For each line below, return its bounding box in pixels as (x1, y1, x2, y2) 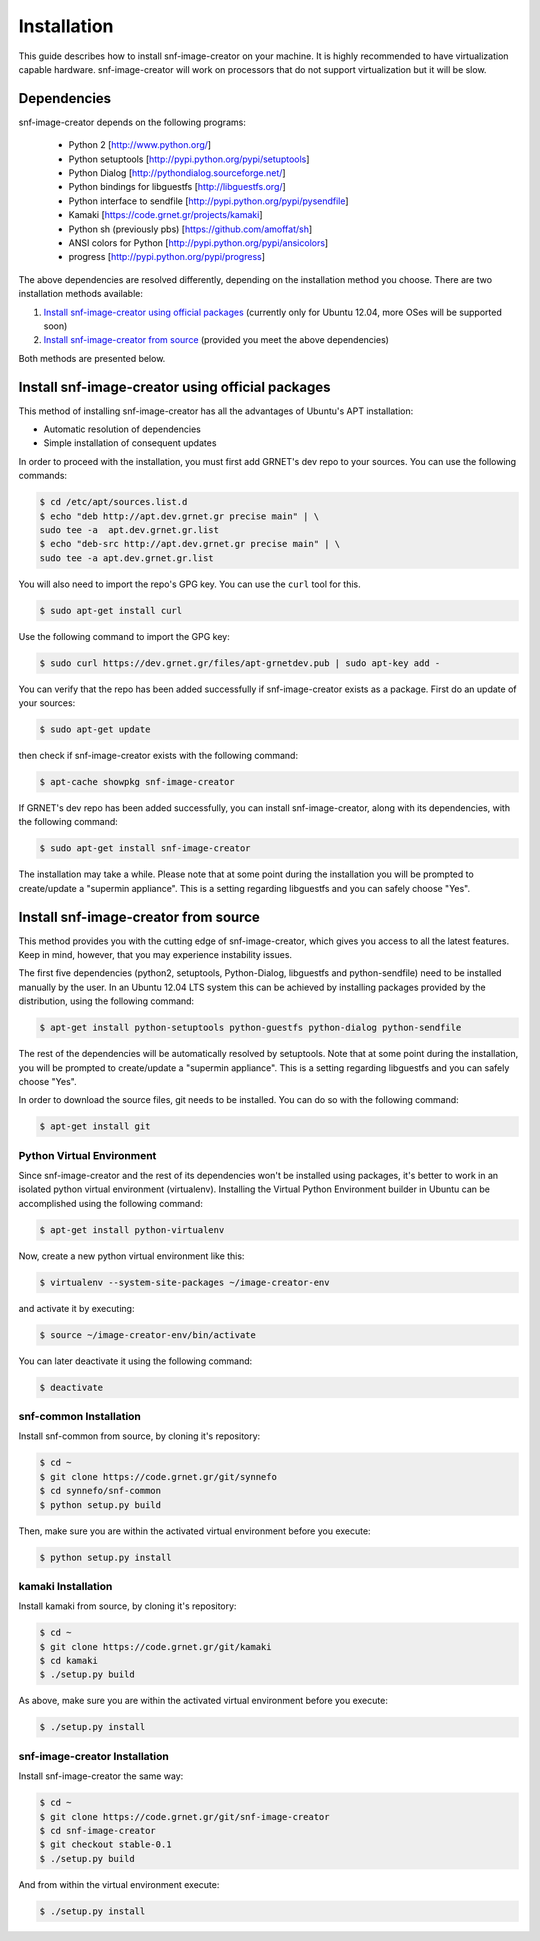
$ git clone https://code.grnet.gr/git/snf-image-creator (39, 1811, 330, 1822)
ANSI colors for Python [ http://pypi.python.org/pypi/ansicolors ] (68, 236, 329, 249)
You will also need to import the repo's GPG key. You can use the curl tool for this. (18, 578, 362, 590)
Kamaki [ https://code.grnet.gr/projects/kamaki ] (68, 209, 264, 221)
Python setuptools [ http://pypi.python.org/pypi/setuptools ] (68, 153, 310, 165)
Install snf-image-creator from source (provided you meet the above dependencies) (43, 334, 390, 346)
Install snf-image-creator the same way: (18, 1770, 184, 1782)
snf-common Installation (18, 1410, 142, 1424)
